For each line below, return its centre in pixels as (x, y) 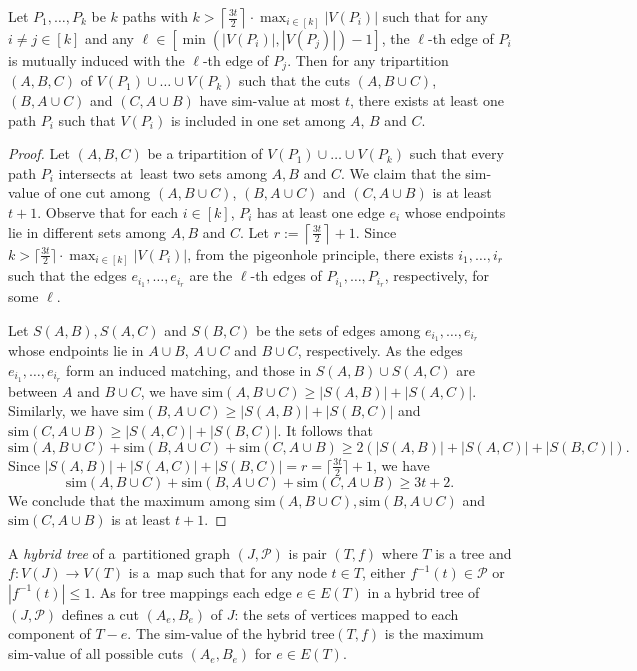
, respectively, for (437, 275)
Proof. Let (39, 153)
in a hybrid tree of (423, 591)
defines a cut (100, 613)
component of (49, 633)
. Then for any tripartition (368, 60)
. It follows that (325, 430)
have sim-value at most (270, 100)
